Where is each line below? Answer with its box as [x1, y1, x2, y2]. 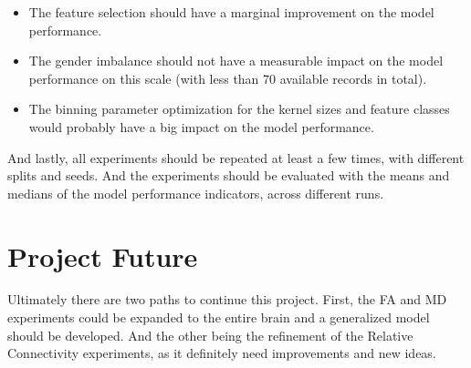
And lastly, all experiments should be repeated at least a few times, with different [7, 148, 465, 167]
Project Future [7, 237, 198, 274]
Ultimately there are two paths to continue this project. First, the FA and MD [7, 290, 447, 309]
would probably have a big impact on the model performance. [28, 117, 374, 136]
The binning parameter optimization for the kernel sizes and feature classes [28, 99, 450, 118]
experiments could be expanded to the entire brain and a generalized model [7, 308, 430, 327]
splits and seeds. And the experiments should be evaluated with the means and [7, 166, 450, 185]
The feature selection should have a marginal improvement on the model [28, 3, 434, 21]
